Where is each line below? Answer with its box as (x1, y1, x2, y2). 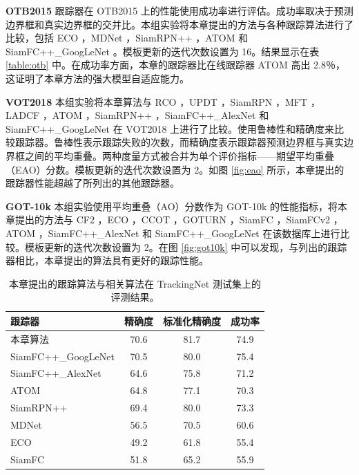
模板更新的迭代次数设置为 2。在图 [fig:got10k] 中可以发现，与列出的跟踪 (24, 239, 347, 254)
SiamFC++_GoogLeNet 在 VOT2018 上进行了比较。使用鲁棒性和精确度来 (6, 121, 335, 136)
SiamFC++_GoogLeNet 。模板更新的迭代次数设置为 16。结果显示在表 (6, 44, 320, 58)
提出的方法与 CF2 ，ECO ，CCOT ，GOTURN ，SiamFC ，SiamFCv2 (14, 212, 331, 227)
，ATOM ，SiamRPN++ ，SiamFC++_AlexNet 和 (42, 108, 269, 122)
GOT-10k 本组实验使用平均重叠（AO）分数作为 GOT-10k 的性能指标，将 (6, 198, 338, 213)
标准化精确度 (163, 313, 221, 328)
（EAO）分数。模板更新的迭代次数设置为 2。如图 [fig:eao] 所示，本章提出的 (6, 162, 345, 176)
